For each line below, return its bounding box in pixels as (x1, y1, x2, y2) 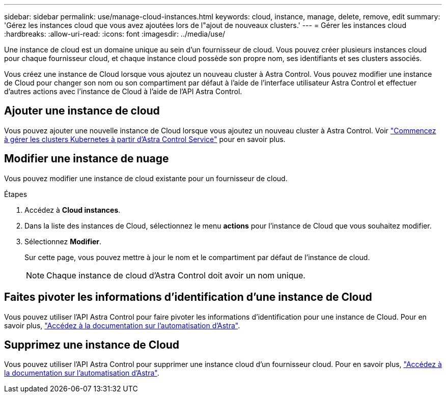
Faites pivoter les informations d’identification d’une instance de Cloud (4, 291, 372, 304)
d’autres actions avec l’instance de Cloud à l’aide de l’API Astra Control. (4, 87, 242, 96)
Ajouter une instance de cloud (4, 104, 160, 118)
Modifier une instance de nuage (4, 152, 169, 165)
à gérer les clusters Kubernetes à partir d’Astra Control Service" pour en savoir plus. (4, 134, 286, 144)
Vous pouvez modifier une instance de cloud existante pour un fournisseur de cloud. (4, 174, 288, 183)
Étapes (4, 189, 27, 198)
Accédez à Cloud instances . (24, 205, 121, 214)
